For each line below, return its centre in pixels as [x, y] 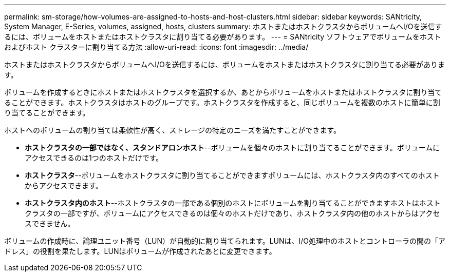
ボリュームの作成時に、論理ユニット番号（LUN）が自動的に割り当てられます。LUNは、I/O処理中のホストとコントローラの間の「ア [225, 241]
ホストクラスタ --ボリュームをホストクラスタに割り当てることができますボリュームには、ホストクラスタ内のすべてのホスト [232, 175]
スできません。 [50, 223]
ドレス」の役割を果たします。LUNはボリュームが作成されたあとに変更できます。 [140, 251]
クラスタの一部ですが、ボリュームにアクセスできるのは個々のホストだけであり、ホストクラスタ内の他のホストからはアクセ [232, 213]
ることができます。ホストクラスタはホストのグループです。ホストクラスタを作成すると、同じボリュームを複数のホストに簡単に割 [222, 102]
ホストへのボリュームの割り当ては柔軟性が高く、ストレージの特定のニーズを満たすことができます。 [172, 130]
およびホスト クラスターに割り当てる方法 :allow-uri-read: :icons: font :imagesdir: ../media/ [156, 47]
